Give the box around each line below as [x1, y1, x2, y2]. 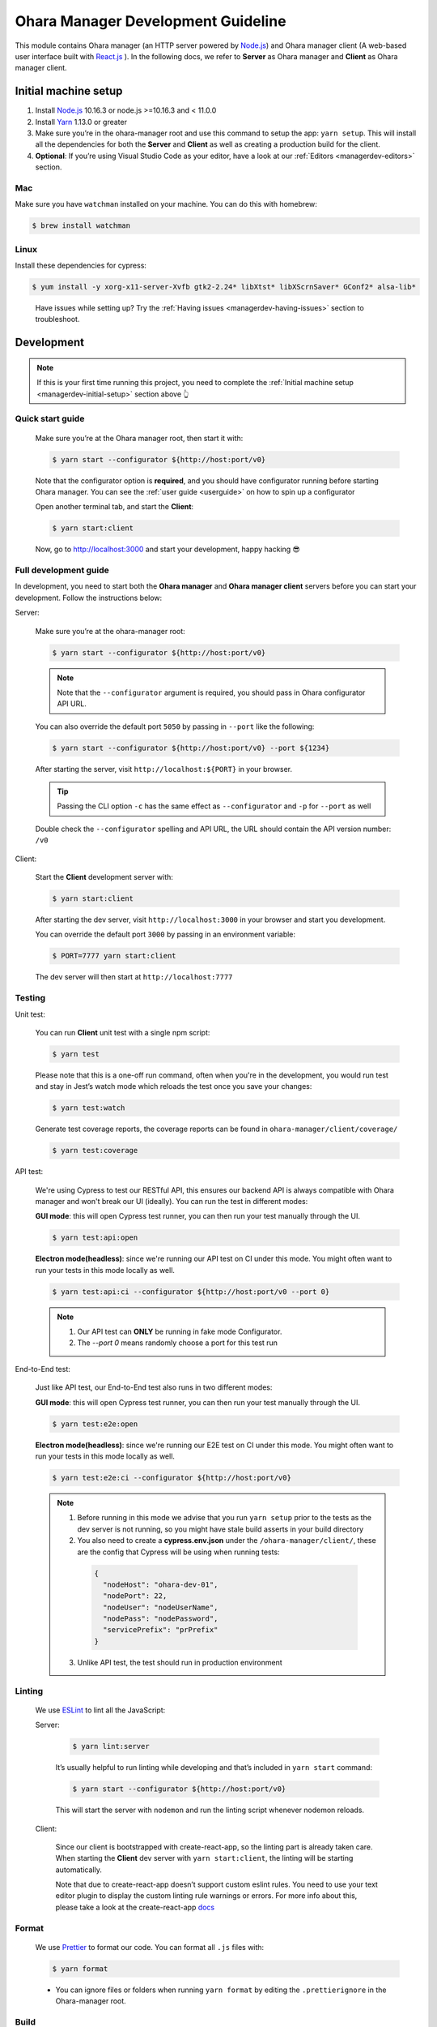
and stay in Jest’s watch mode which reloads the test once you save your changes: [35, 1082, 312, 1091]
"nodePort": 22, [102, 1592, 168, 1601]
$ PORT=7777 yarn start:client [52, 951, 177, 961]
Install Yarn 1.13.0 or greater [35, 117, 127, 126]
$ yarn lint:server [72, 1742, 150, 1751]
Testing [15, 992, 46, 1004]
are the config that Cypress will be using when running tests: [77, 1547, 280, 1557]
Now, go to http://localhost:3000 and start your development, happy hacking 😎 [35, 544, 301, 555]
